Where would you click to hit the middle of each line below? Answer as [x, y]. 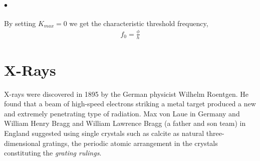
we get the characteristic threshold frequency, [139, 23]
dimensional [22, 143]
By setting [20, 23]
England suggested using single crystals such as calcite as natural [104, 133]
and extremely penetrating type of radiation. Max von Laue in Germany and [122, 113]
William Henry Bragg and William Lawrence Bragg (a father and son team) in [125, 123]
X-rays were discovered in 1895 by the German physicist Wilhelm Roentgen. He [126, 94]
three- [215, 133]
